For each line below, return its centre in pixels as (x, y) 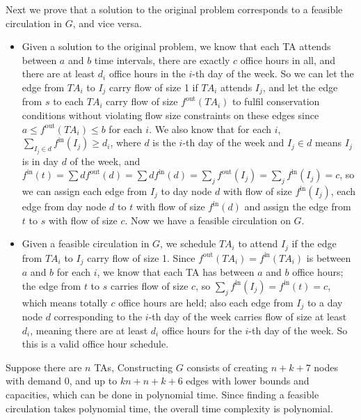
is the (164, 142)
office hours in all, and (288, 60)
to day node (186, 191)
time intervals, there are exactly (162, 60)
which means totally (65, 302)
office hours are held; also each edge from (206, 302)
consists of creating (227, 367)
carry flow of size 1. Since (141, 257)
